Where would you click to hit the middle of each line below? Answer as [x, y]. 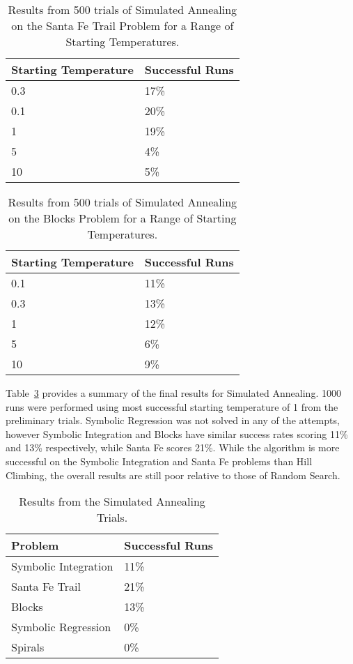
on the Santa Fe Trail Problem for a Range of [123, 25]
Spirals [28, 647]
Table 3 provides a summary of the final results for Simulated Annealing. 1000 [173, 393]
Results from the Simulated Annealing [112, 501]
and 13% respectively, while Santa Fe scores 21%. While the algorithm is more [173, 447]
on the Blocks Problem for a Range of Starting [123, 218]
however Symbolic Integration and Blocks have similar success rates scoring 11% [177, 433]
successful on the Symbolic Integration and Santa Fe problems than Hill [159, 461]
